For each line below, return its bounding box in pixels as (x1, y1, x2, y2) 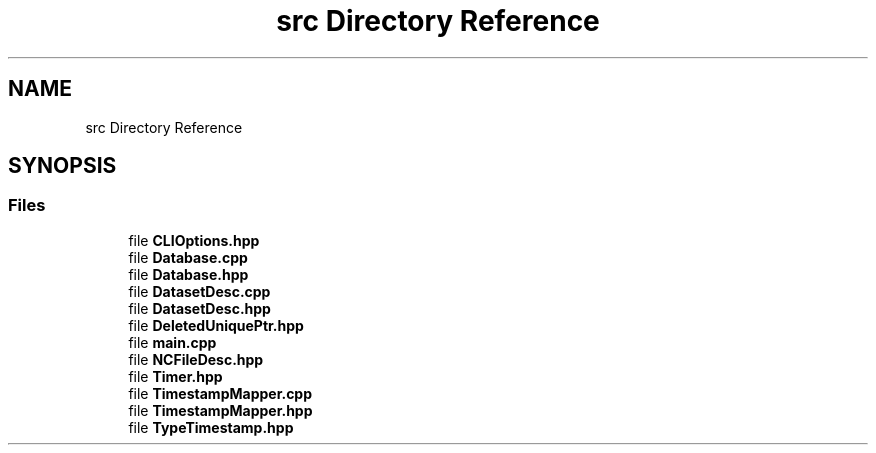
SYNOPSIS (8, 153, 117, 179)
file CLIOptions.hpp (128, 231, 260, 249)
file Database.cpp (128, 248, 248, 266)
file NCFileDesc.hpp (128, 350, 264, 368)
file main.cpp (128, 333, 217, 351)
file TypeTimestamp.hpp (128, 418, 294, 436)
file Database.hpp (128, 265, 249, 283)
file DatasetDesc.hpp (128, 299, 271, 317)
